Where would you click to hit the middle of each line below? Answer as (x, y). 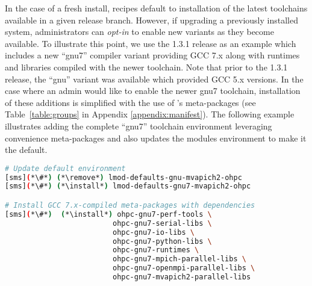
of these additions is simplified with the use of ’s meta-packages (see (130, 102)
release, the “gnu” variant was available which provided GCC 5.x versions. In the (154, 79)
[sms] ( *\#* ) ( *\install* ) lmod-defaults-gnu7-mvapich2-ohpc (128, 186)
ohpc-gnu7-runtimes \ (156, 250)
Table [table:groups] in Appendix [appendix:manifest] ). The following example (150, 114)
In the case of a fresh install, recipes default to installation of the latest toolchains (156, 8)
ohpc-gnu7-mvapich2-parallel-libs (182, 277)
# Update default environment (65, 168)
